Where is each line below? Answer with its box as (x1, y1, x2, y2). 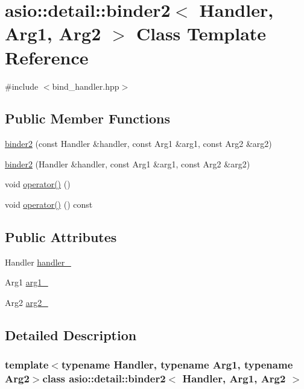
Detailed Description (5, 326, 137, 344)
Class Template (136, 21, 267, 46)
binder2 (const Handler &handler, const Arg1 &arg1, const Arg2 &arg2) (5, 137, 272, 150)
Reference (5, 45, 89, 69)
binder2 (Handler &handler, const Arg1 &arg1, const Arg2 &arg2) (5, 157, 250, 170)
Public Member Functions (5, 109, 170, 128)
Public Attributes (5, 228, 117, 246)
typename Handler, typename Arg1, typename (61, 357, 293, 372)
